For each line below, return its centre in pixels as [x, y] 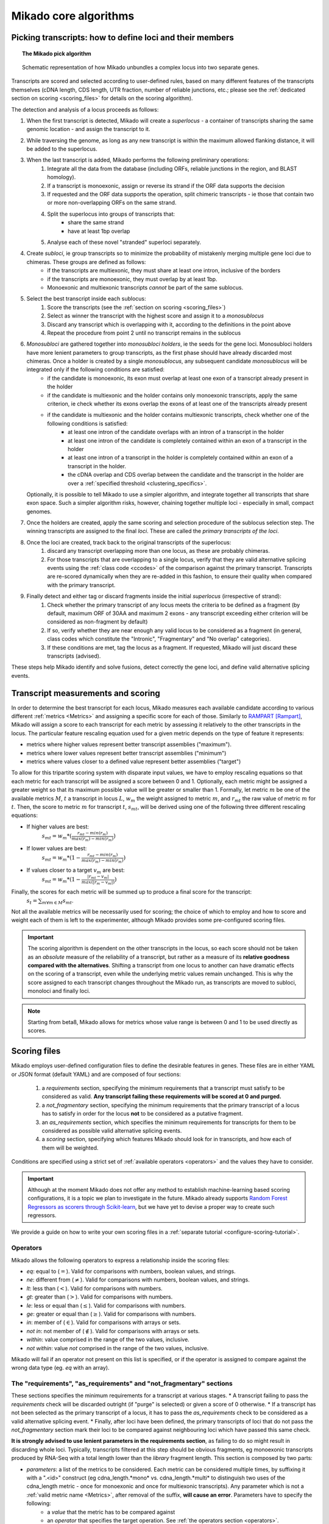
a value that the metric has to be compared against [111, 1512]
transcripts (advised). [74, 656]
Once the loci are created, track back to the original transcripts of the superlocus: [129, 542]
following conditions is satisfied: [87, 423]
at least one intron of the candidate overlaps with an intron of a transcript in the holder [176, 432]
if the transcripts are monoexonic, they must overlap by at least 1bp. [132, 279]
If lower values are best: [57, 848]
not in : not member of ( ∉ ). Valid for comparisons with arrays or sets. [113, 1331]
